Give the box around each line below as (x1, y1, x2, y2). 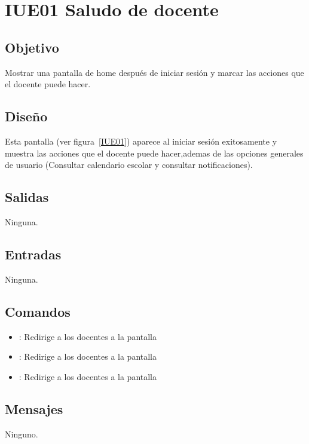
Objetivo (5, 38, 59, 56)
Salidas (5, 188, 49, 206)
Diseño (5, 107, 48, 125)
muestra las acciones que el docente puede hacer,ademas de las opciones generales (5, 146, 304, 159)
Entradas (5, 244, 62, 263)
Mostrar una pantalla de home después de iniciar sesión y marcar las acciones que (5, 66, 304, 78)
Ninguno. (5, 427, 38, 440)
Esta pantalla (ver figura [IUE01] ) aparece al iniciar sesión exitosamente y (5, 134, 277, 147)
